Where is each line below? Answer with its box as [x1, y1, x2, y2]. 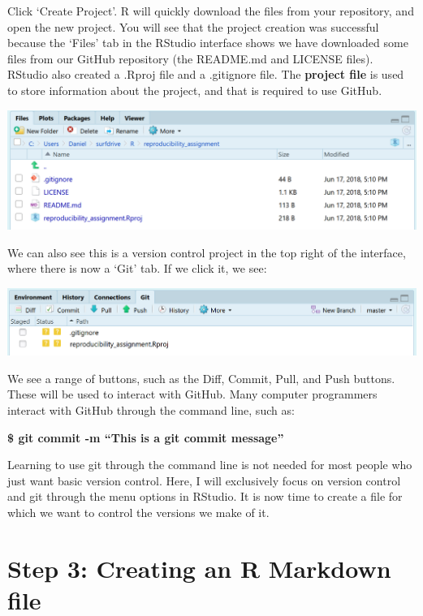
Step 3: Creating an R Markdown [7, 551, 391, 584]
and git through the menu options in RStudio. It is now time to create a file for [7, 488, 403, 505]
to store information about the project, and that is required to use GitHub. [7, 81, 382, 98]
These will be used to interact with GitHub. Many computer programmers [7, 386, 378, 403]
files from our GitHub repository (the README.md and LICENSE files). [7, 50, 373, 67]
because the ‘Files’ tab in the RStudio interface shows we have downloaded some [7, 34, 408, 51]
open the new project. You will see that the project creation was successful [7, 18, 379, 35]
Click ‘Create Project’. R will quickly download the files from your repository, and [7, 2, 414, 19]
